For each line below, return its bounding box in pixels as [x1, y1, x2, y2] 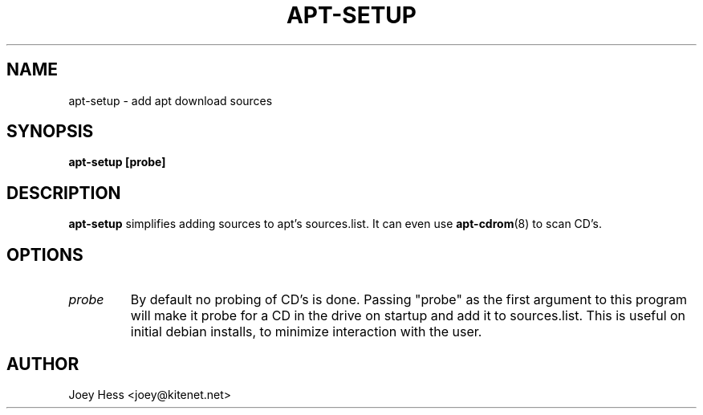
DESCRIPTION [6, 182, 121, 203]
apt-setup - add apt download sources [68, 93, 273, 108]
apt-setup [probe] [68, 155, 166, 169]
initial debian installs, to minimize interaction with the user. [130, 323, 482, 340]
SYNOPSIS [6, 121, 94, 142]
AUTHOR [6, 353, 79, 374]
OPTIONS [6, 244, 83, 265]
